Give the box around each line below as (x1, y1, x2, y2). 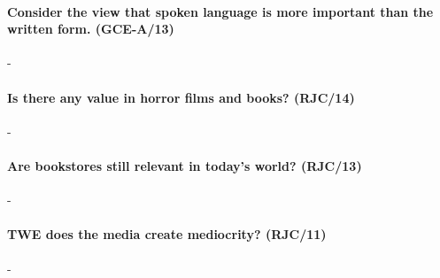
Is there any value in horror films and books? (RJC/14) (7, 88, 355, 106)
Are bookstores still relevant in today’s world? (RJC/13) (7, 156, 362, 174)
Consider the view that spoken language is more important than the (7, 2, 434, 20)
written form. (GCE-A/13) (7, 19, 174, 38)
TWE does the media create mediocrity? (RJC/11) (7, 225, 327, 243)
